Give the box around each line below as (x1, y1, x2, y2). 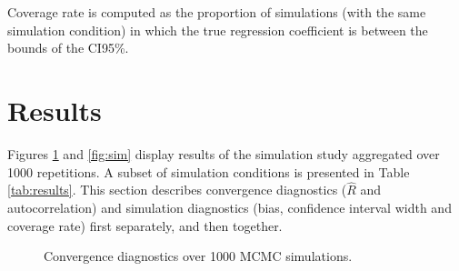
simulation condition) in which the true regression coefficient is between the (7, 20, 428, 39)
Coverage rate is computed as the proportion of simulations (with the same (7, 3, 426, 21)
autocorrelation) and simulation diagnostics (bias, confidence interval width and (7, 197, 452, 216)
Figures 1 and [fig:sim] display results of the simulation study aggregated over (7, 144, 440, 163)
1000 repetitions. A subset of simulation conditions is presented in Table (7, 162, 410, 181)
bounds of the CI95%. (7, 38, 129, 57)
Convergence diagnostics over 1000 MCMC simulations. (44, 246, 353, 266)
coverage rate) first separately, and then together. (7, 216, 283, 235)
